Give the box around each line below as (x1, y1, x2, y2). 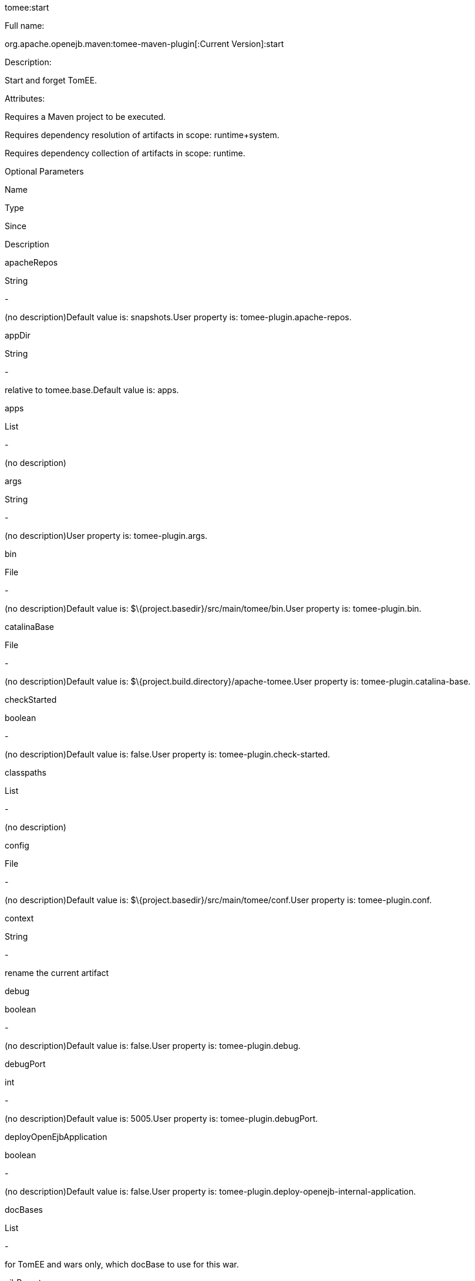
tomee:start (5, 2, 49, 12)
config (5, 840, 29, 850)
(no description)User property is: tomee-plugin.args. (5, 531, 208, 541)
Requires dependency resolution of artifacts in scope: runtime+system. (5, 130, 279, 140)
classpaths (5, 767, 46, 777)
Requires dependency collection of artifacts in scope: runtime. (5, 148, 245, 158)
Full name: (5, 21, 45, 31)
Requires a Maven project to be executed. (5, 112, 166, 122)
